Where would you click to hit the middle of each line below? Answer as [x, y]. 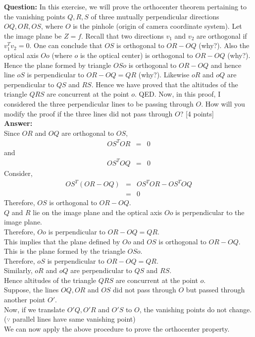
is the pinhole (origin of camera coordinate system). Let [157, 26]
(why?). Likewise [164, 75]
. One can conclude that [66, 45]
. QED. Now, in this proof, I [178, 94]
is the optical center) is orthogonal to [136, 55]
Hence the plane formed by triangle [58, 65]
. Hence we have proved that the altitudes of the [165, 84]
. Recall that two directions [123, 35]
